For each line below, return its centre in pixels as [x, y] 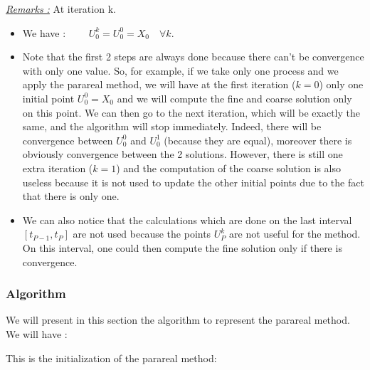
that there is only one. [71, 196]
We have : [44, 32]
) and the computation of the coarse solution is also [228, 168]
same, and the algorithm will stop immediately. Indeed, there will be [172, 126]
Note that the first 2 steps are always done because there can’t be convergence [193, 57]
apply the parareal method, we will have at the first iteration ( [159, 84]
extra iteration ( [58, 168]
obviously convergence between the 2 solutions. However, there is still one [183, 154]
